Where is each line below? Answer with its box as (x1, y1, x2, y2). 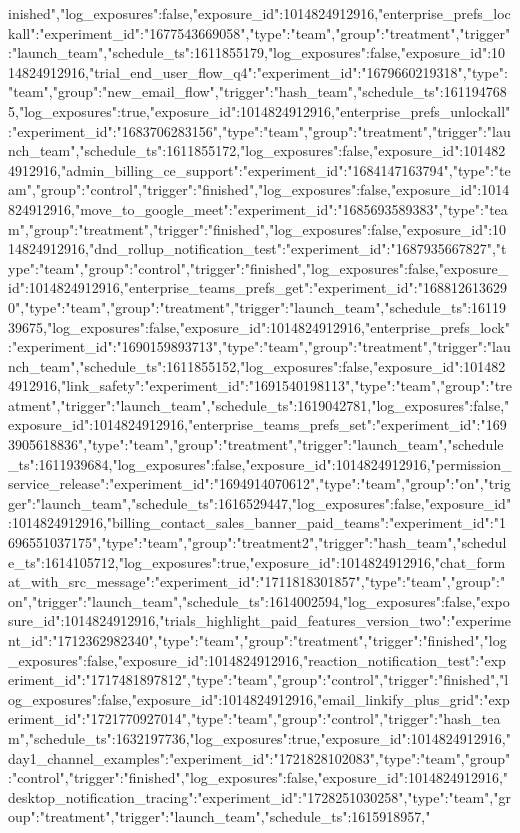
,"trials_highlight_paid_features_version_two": (155, 610, 451, 631)
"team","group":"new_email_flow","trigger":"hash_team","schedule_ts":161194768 (8, 81, 507, 102)
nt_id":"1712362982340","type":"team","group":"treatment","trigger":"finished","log (8, 630, 507, 650)
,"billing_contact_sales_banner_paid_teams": (102, 512, 390, 533)
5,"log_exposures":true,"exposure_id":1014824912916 (8, 100, 332, 121)
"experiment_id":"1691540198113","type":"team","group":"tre (144, 375, 512, 396)
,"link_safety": (57, 375, 145, 396)
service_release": (8, 473, 110, 494)
